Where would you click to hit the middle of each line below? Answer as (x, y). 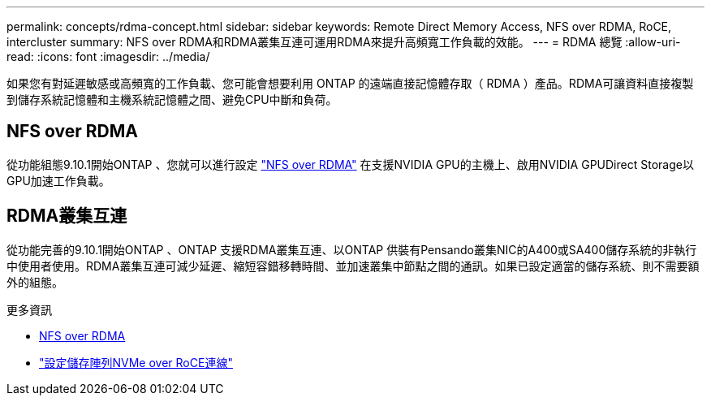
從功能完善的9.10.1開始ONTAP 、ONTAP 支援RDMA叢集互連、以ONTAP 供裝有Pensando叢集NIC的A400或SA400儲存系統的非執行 (352, 249)
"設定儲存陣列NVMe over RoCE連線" (136, 362)
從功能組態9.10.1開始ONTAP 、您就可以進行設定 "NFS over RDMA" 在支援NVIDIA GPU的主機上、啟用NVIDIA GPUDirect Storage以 (350, 164)
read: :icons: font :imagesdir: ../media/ (108, 56)
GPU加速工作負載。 (58, 180)
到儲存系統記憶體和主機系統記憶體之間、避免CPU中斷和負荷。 (172, 99)
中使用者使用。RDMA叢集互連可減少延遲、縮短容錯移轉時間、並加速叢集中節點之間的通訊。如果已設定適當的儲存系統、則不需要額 (353, 266)
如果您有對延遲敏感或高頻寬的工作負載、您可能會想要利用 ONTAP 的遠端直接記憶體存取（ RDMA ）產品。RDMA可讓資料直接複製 (350, 83)
